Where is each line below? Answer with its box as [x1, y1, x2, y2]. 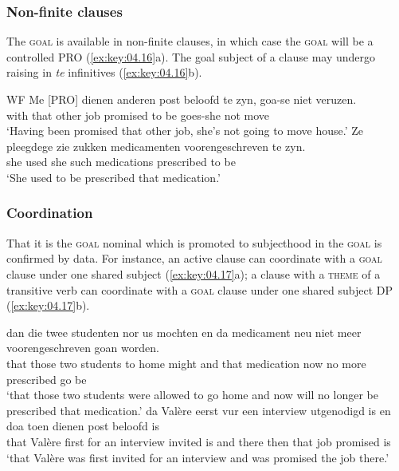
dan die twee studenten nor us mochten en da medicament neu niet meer [6, 323, 362, 340]
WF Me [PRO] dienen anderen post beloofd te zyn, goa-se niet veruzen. [6, 91, 357, 107]
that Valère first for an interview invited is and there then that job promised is [6, 433, 391, 449]
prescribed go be [6, 370, 87, 387]
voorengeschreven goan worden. [6, 339, 159, 356]
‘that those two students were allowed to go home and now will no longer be [6, 386, 378, 403]
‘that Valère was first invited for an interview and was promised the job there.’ [6, 449, 389, 465]
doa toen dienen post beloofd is [6, 418, 159, 434]
